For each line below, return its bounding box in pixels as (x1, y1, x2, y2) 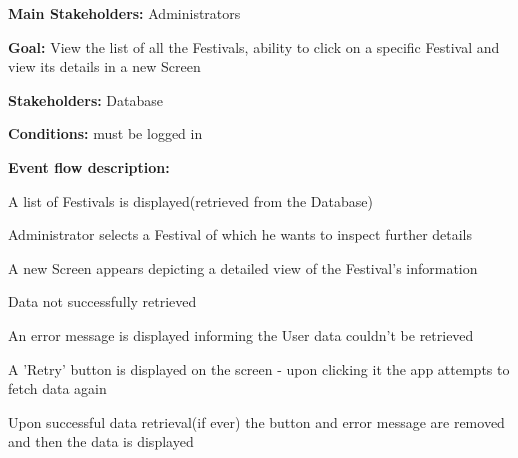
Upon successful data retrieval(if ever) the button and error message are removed (8, 411, 505, 432)
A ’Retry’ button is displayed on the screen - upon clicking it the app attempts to (8, 358, 510, 379)
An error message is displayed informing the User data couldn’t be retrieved (8, 324, 474, 345)
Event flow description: (8, 156, 170, 177)
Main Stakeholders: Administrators (8, 3, 241, 23)
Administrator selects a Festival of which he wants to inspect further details (8, 224, 473, 245)
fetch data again (8, 378, 107, 399)
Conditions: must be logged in (8, 123, 203, 144)
